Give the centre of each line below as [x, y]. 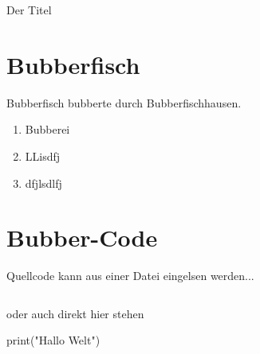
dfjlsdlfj [43, 183]
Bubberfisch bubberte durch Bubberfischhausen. [124, 102]
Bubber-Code [82, 237]
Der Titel [29, 10]
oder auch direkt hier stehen [75, 313]
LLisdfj [43, 156]
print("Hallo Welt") [53, 340]
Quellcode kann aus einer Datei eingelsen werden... [130, 276]
